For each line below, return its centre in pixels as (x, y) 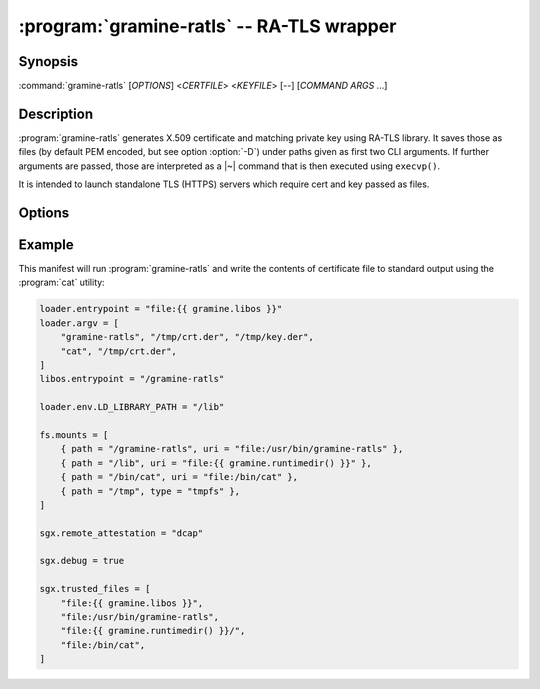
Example (46, 244)
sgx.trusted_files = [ (95, 589)
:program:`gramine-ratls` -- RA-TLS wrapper (207, 26)
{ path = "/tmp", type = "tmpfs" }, (150, 491)
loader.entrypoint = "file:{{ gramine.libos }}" (161, 309)
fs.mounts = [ (74, 434)
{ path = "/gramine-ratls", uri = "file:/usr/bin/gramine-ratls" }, (232, 449)
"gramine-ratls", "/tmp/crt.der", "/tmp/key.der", (187, 337)
